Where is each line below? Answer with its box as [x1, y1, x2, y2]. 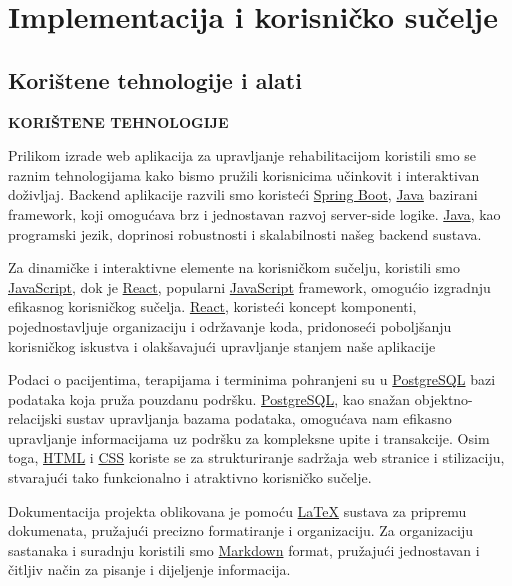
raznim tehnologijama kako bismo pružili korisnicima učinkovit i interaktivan [8, 164, 480, 185]
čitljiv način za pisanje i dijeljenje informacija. [8, 559, 291, 580]
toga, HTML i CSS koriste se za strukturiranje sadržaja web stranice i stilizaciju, [8, 447, 505, 468]
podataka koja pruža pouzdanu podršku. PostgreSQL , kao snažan [8, 388, 411, 409]
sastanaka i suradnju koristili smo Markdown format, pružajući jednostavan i [8, 539, 480, 560]
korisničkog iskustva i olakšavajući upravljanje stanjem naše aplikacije [8, 335, 436, 356]
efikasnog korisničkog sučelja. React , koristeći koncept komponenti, [8, 296, 417, 317]
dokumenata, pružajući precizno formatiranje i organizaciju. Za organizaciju [8, 520, 474, 541]
